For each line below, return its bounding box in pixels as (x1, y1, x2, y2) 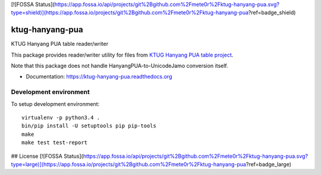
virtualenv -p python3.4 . (21, 114, 100, 121)
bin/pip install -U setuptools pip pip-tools (21, 123, 157, 129)
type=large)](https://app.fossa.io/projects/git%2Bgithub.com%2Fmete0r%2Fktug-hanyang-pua (11, 161, 247, 168)
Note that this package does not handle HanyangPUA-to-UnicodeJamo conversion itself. (11, 62, 228, 70)
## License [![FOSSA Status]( (11, 152, 83, 160)
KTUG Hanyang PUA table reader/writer (11, 40, 109, 48)
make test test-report (21, 139, 88, 146)
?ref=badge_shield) (248, 9, 296, 16)
